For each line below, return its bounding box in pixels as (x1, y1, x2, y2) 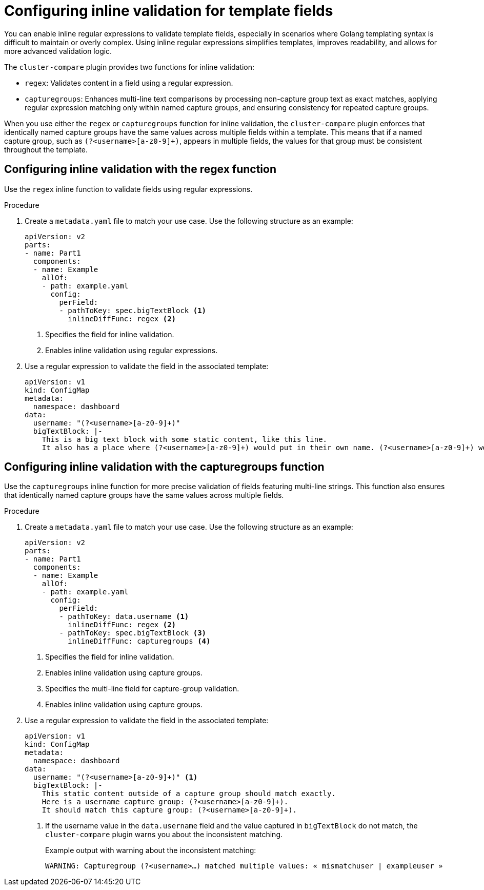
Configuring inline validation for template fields (4, 2, 333, 20)
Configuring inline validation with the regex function (4, 163, 276, 176)
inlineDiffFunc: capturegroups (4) (68, 637, 211, 646)
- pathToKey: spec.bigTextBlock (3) (59, 629, 207, 637)
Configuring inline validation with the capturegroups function (4, 460, 325, 474)
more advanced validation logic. (4, 46, 112, 55)
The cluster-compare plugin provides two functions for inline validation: (4, 62, 255, 71)
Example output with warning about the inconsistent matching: (45, 846, 256, 855)
